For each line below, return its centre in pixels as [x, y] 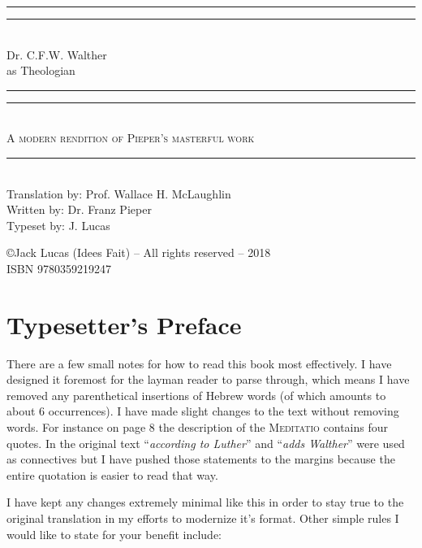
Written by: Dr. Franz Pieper [79, 209]
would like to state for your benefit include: [114, 534]
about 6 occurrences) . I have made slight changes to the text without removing [203, 411]
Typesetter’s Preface [124, 324]
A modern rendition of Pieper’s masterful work [131, 138]
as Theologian [41, 70]
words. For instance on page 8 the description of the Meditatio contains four [198, 427]
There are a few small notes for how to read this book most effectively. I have [199, 363]
